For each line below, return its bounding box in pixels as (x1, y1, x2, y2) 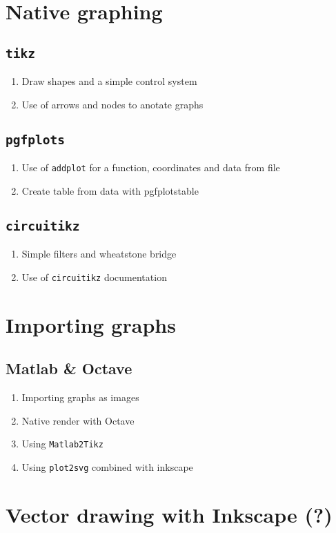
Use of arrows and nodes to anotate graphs (21, 97, 204, 111)
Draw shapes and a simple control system (21, 74, 197, 88)
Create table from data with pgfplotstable (21, 183, 199, 197)
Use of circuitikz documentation (21, 269, 167, 284)
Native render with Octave (21, 413, 135, 427)
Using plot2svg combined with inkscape (21, 459, 193, 474)
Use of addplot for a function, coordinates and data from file (21, 160, 280, 175)
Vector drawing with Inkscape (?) (6, 500, 333, 528)
